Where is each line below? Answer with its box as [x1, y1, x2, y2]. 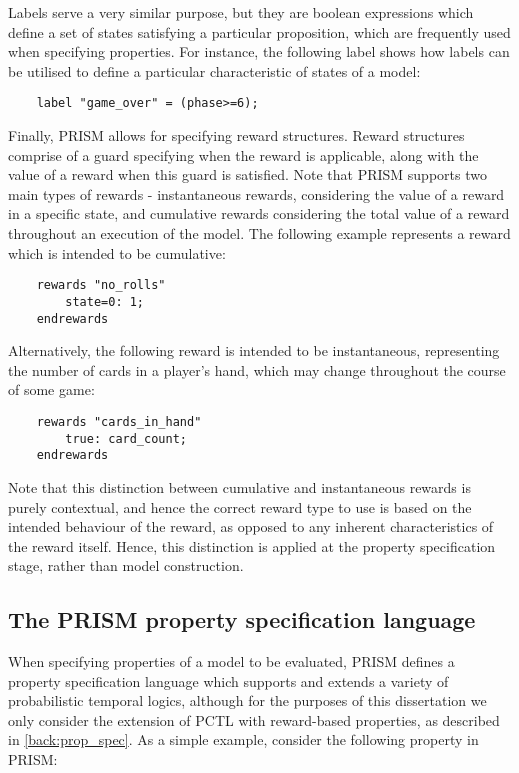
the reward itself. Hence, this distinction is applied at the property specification [8, 535, 496, 556]
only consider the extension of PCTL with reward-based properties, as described [8, 709, 500, 730]
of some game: [8, 379, 95, 400]
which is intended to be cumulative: [8, 242, 226, 263]
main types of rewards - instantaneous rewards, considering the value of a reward [8, 183, 505, 204]
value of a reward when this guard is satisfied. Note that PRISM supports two [8, 164, 487, 185]
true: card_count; [65, 431, 187, 446]
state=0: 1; [65, 294, 145, 309]
